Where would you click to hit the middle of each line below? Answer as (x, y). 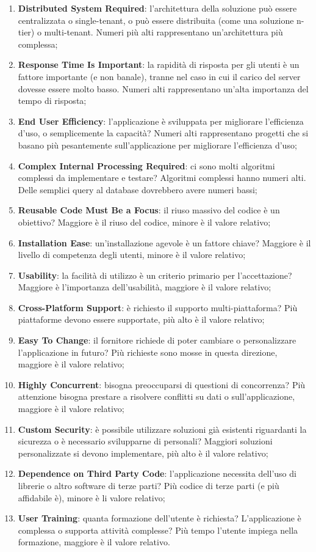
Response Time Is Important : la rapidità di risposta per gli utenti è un (159, 64)
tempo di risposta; (52, 101)
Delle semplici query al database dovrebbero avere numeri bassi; (138, 189)
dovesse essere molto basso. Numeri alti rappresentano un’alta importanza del (163, 88)
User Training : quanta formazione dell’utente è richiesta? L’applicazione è (160, 518)
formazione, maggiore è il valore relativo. (94, 542)
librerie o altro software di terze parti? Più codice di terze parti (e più (149, 485)
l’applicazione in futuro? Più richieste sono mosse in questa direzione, (148, 352)
